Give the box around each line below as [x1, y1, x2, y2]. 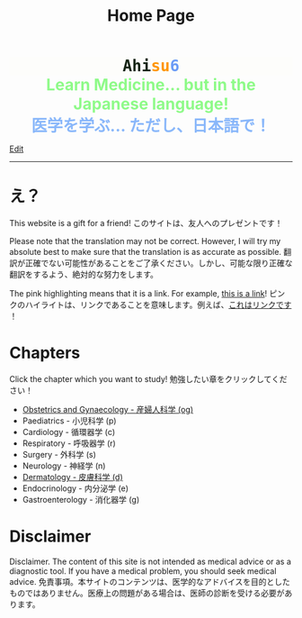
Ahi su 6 [122, 56, 180, 77]
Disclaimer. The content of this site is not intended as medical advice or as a [9, 556, 292, 567]
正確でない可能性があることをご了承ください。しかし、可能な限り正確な [24, 258, 293, 268]
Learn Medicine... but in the [46, 75, 256, 95]
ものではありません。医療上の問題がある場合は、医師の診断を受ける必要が [9, 587, 285, 598]
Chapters [9, 343, 81, 363]
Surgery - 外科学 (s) [22, 450, 97, 460]
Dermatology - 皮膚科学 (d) [22, 472, 123, 483]
